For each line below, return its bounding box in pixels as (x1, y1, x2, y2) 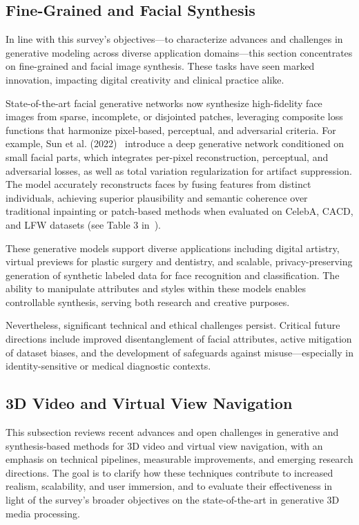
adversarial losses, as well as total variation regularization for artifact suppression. (6, 163, 352, 178)
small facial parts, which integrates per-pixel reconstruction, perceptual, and (6, 149, 329, 164)
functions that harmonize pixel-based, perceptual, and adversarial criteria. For (6, 122, 336, 137)
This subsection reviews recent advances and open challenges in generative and (6, 425, 339, 439)
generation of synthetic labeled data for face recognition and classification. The (6, 267, 340, 282)
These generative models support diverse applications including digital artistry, (6, 240, 340, 255)
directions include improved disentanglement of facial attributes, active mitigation (6, 332, 352, 346)
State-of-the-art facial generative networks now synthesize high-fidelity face (6, 95, 322, 110)
